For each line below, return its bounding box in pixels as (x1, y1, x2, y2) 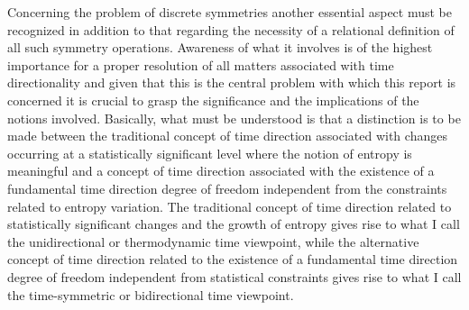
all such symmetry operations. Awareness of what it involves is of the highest (7, 38, 433, 57)
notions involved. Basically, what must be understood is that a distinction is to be (7, 108, 461, 127)
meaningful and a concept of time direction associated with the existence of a (7, 161, 435, 180)
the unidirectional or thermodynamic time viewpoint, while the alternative (7, 232, 419, 251)
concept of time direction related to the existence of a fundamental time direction (7, 250, 458, 269)
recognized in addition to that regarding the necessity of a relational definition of (7, 20, 455, 39)
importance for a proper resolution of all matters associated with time (7, 55, 394, 74)
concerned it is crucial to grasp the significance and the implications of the (7, 90, 419, 109)
